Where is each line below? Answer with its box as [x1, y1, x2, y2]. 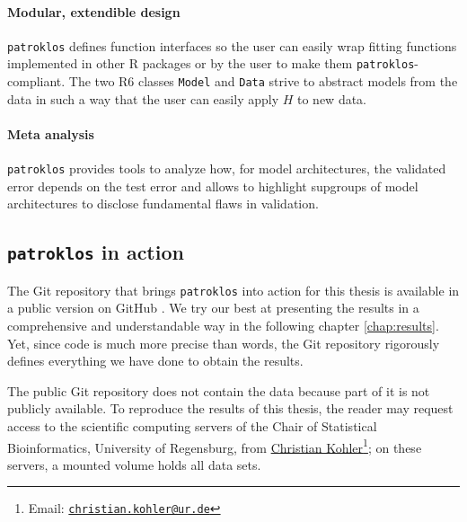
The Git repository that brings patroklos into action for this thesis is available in [7, 280, 460, 299]
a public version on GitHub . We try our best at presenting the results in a [7, 298, 419, 317]
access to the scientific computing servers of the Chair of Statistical [7, 417, 377, 435]
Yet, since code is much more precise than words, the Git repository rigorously [7, 333, 440, 352]
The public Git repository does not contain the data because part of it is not [7, 381, 430, 400]
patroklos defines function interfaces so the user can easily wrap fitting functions [7, 36, 457, 55]
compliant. [7, 72, 66, 91]
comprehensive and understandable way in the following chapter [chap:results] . [7, 316, 439, 335]
